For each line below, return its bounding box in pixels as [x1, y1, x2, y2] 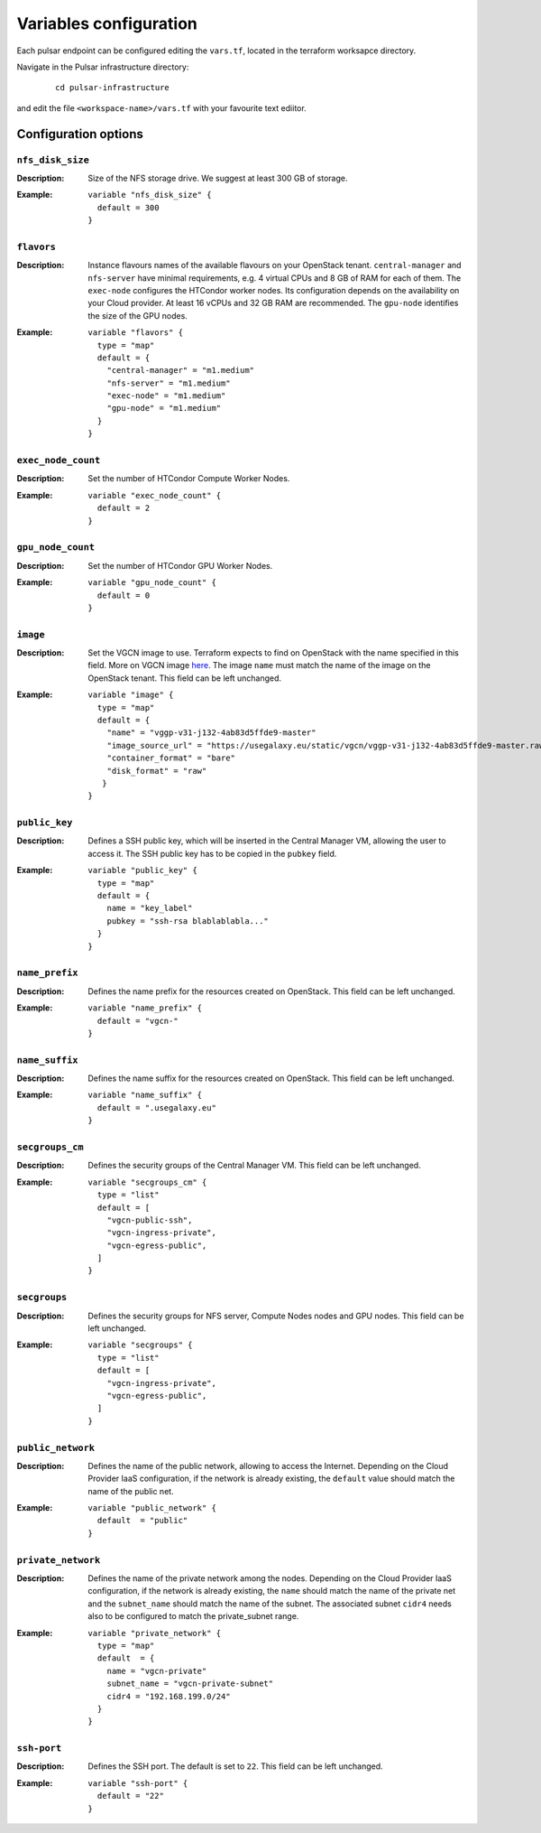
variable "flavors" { [87, 328, 184, 338]
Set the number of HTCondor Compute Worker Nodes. [87, 473, 290, 484]
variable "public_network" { [87, 1503, 216, 1513]
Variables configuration [16, 14, 197, 33]
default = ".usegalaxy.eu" [96, 1103, 216, 1112]
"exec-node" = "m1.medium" [106, 391, 226, 401]
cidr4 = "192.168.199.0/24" [106, 1691, 231, 1701]
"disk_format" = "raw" [106, 766, 207, 776]
